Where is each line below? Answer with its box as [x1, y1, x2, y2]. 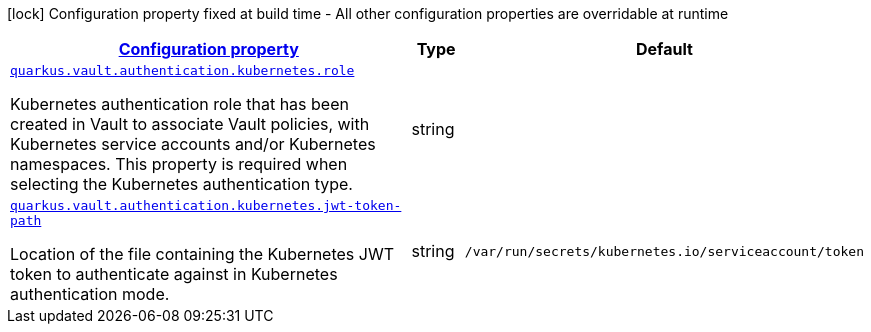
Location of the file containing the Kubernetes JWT [10, 244, 395, 264]
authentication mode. [10, 284, 170, 304]
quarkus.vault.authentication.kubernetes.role [10, 63, 355, 78]
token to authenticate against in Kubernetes [10, 264, 338, 284]
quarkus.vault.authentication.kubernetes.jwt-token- [10, 198, 402, 213]
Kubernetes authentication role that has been [10, 94, 349, 114]
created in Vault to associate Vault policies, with [10, 114, 370, 134]
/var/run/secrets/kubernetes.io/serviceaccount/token [464, 243, 864, 259]
